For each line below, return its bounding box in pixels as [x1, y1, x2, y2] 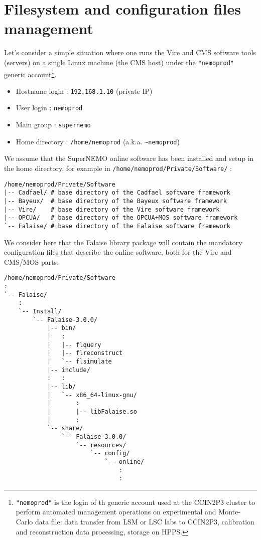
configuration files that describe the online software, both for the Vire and [4, 247, 232, 257]
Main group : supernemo [16, 119, 91, 130]
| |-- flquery [47, 341, 101, 348]
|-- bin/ [47, 324, 76, 332]
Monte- [218, 506, 240, 517]
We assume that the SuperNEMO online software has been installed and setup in [4, 153, 254, 163]
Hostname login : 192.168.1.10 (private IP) [16, 85, 153, 96]
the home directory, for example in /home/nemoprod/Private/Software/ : [4, 163, 232, 173]
